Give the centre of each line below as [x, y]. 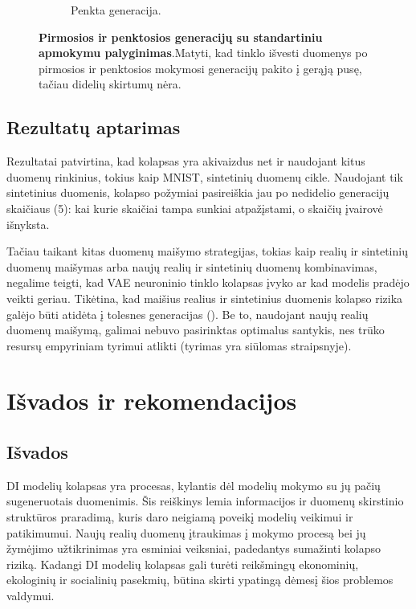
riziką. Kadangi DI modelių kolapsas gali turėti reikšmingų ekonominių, [183, 564]
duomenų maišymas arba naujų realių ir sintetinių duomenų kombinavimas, [192, 266]
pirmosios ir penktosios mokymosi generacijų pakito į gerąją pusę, [200, 68]
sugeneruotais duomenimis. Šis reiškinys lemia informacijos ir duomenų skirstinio [205, 501]
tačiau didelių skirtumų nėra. [110, 84]
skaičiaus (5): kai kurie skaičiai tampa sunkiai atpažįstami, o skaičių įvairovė [195, 208]
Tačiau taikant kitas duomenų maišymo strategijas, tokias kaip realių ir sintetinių [207, 251]
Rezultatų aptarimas [94, 127]
